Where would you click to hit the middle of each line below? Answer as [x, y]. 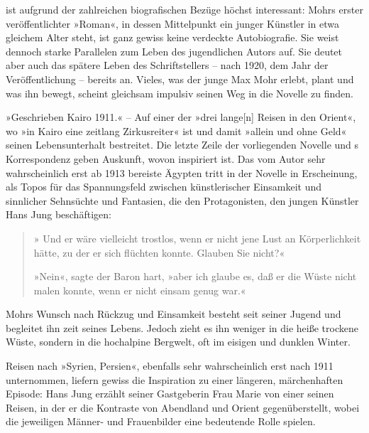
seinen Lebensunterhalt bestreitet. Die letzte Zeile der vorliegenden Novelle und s [182, 145]
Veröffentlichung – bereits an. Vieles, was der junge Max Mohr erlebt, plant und [180, 79]
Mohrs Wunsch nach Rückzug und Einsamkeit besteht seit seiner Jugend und [174, 314]
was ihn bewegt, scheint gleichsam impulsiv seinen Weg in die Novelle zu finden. [180, 93]
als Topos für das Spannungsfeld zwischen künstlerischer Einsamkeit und [164, 187]
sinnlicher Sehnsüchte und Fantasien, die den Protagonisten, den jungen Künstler [182, 200]
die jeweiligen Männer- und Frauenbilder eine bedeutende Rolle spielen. [161, 421]
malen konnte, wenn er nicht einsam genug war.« [140, 290]
